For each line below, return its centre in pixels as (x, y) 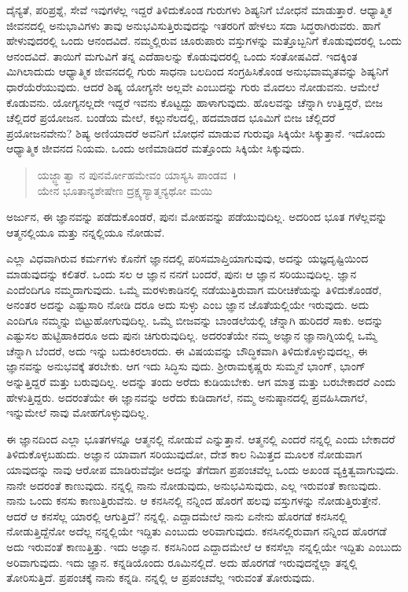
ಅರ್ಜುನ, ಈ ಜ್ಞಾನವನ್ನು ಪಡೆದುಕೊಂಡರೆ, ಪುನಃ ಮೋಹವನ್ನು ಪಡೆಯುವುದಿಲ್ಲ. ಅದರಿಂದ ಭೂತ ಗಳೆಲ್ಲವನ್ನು (197, 217)
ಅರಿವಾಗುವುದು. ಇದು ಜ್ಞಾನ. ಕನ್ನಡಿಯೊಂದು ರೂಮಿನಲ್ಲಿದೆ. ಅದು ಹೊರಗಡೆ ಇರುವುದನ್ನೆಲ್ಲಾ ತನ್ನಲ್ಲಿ (182, 562)
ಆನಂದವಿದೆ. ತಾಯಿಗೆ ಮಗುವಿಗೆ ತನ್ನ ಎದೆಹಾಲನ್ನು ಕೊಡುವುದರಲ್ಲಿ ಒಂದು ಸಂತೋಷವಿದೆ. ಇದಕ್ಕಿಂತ (182, 55)
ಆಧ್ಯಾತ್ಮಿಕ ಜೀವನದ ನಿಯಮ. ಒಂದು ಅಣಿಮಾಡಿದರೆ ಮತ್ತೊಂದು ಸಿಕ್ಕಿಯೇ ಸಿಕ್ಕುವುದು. (156, 148)
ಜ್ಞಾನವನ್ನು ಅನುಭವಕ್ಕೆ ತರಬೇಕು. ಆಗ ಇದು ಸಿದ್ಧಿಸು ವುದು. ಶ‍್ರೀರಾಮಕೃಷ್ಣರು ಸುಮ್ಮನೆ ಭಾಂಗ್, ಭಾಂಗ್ (186, 366)
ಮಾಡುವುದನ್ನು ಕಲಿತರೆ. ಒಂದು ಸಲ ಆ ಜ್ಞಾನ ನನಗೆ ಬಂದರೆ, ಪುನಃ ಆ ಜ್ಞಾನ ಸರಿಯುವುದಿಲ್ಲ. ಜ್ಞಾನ (182, 273)
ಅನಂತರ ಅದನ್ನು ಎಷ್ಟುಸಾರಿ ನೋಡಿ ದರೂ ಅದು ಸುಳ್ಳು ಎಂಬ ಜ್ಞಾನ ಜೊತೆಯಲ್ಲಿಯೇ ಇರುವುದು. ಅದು (188, 305)
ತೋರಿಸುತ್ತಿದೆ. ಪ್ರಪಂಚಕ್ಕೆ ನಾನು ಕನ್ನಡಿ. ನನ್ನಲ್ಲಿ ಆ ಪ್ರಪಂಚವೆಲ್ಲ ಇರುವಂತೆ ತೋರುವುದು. (161, 577)
